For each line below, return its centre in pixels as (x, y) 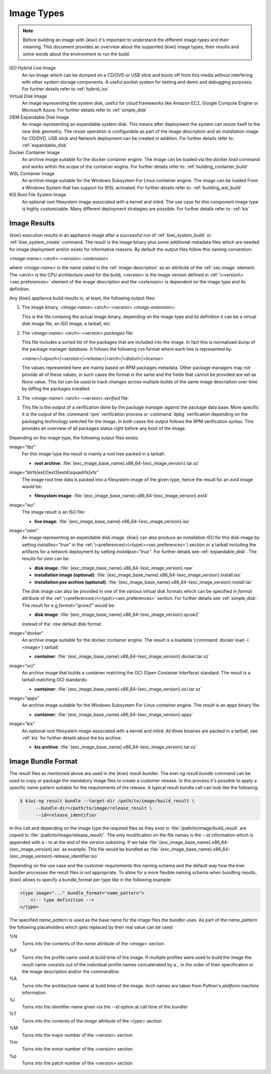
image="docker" (26, 633)
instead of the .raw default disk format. (62, 624)
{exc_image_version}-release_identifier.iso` (54, 856)
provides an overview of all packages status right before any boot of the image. (104, 428)
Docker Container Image (35, 152)
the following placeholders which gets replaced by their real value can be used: (91, 927)
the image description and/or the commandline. (71, 972)
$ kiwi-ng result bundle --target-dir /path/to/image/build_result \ (107, 801)
